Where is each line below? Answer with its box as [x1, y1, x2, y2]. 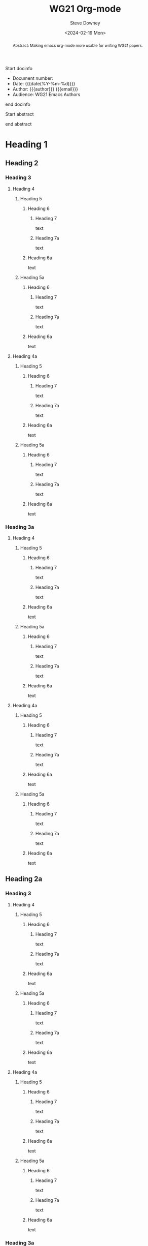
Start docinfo [5, 65, 33, 71]
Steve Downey [70, 20, 100, 26]
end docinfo [5, 101, 30, 107]
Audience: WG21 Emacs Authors [12, 91, 81, 97]
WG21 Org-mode [49, 3, 121, 15]
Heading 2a [5, 875, 43, 884]
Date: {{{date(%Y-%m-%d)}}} [12, 80, 76, 86]
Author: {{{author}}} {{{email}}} [12, 86, 79, 92]
